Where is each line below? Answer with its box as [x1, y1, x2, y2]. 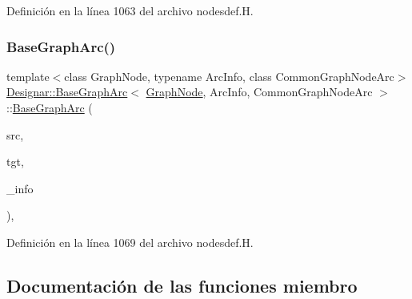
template [6, 67, 50, 84]
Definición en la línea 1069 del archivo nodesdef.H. [6, 233, 254, 250]
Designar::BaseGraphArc [6, 83, 128, 100]
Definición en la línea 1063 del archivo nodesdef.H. [6, 2, 254, 18]
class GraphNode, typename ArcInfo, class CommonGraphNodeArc [64, 67, 394, 84]
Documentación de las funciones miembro [6, 273, 358, 297]
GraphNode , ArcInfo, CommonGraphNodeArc [146, 83, 373, 100]
